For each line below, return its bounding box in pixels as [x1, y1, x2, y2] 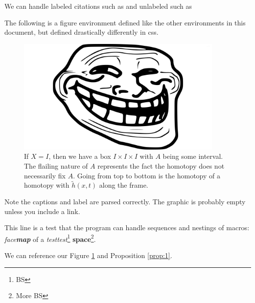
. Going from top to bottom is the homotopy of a [73, 170, 220, 180]
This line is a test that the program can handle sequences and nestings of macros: [4, 222, 250, 233]
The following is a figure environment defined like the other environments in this [4, 17, 246, 27]
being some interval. [162, 151, 223, 161]
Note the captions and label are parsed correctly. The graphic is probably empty [4, 196, 246, 206]
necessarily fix [24, 170, 66, 180]
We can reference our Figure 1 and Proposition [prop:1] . [4, 250, 172, 260]
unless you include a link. [4, 206, 80, 216]
